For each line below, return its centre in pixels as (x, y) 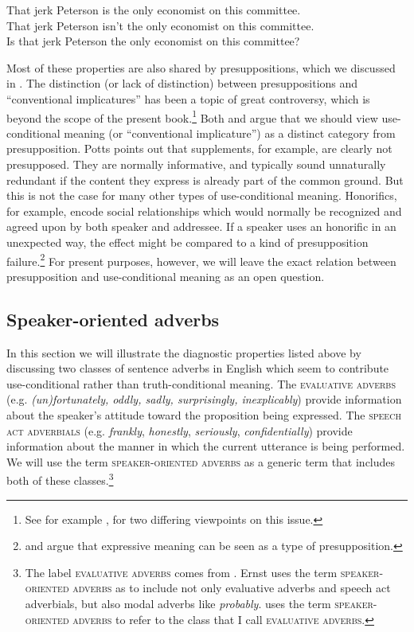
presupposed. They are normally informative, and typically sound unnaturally (196, 164)
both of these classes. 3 (60, 479)
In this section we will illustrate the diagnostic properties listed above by (184, 352)
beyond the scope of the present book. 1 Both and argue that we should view (192, 116)
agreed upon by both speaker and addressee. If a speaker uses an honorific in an (201, 226)
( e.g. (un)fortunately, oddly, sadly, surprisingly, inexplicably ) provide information (204, 399)
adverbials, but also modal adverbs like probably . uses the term (178, 603)
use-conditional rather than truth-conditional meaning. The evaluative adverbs (201, 383)
